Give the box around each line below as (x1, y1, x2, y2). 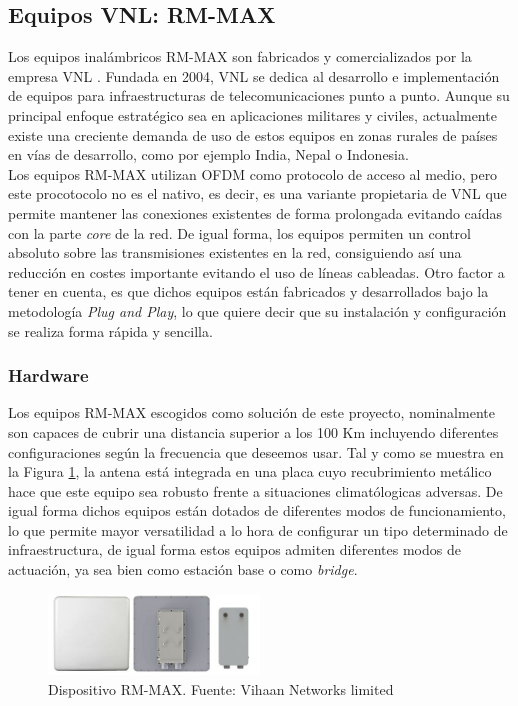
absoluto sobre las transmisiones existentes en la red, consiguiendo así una (8, 242, 462, 263)
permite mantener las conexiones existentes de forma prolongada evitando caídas (8, 202, 503, 223)
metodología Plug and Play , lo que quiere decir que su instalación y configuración (8, 300, 507, 321)
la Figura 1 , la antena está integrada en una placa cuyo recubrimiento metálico (8, 461, 492, 482)
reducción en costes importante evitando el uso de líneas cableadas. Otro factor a (8, 261, 505, 282)
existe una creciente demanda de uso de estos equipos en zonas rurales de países (8, 124, 498, 145)
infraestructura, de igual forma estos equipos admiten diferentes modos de (8, 539, 461, 560)
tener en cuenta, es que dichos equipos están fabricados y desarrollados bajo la (8, 281, 489, 302)
